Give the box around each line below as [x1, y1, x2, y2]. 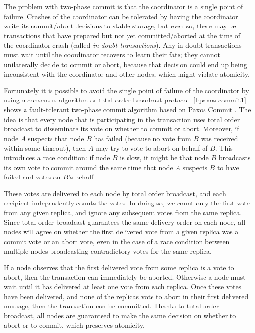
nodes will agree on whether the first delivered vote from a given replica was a [4, 227, 239, 237]
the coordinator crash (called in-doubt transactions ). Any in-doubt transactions [4, 40, 242, 50]
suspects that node [28, 133, 84, 143]
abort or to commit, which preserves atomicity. [4, 320, 145, 330]
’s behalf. [68, 172, 96, 182]
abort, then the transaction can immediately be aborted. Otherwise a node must [4, 272, 246, 282]
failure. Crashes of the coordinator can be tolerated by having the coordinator [4, 11, 238, 21]
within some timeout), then [4, 143, 86, 153]
